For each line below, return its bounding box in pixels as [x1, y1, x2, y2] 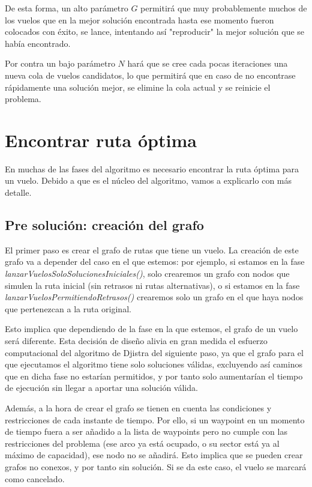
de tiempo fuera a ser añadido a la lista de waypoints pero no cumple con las [5, 425, 287, 438]
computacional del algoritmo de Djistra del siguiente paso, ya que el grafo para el [5, 346, 304, 358]
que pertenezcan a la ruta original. [5, 302, 131, 315]
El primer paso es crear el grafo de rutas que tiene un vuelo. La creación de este [5, 243, 299, 256]
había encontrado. [5, 37, 71, 49]
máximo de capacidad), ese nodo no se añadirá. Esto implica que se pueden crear [5, 449, 303, 461]
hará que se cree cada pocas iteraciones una [127, 57, 288, 70]
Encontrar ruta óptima [5, 127, 197, 152]
